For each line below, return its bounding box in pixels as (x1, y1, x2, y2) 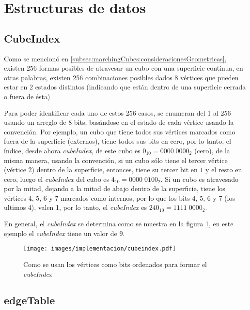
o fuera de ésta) (4, 91, 50, 101)
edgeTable (4, 292, 55, 307)
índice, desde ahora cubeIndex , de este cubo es (4, 145, 141, 155)
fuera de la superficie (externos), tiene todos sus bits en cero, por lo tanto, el (4, 136, 231, 146)
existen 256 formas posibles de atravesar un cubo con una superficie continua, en (4, 63, 243, 73)
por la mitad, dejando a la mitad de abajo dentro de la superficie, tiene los (4, 183, 225, 193)
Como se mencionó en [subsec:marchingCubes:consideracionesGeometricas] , (4, 53, 227, 63)
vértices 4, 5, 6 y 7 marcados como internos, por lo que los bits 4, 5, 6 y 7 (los (4, 192, 235, 203)
